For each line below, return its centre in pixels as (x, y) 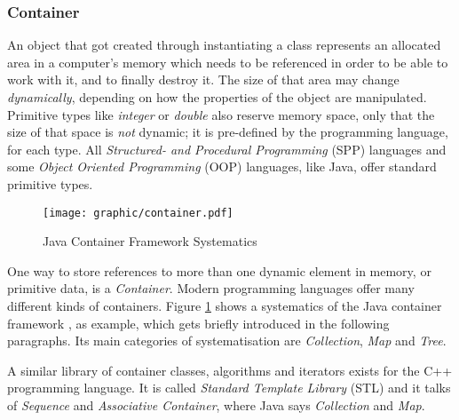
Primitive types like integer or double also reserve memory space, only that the (221, 114)
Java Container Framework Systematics (150, 241)
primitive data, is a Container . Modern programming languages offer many (211, 288)
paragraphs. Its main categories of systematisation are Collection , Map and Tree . (227, 341)
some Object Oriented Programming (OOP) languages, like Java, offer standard (222, 166)
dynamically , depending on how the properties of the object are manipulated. (217, 97)
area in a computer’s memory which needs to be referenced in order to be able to (228, 62)
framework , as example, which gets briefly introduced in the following (198, 323)
